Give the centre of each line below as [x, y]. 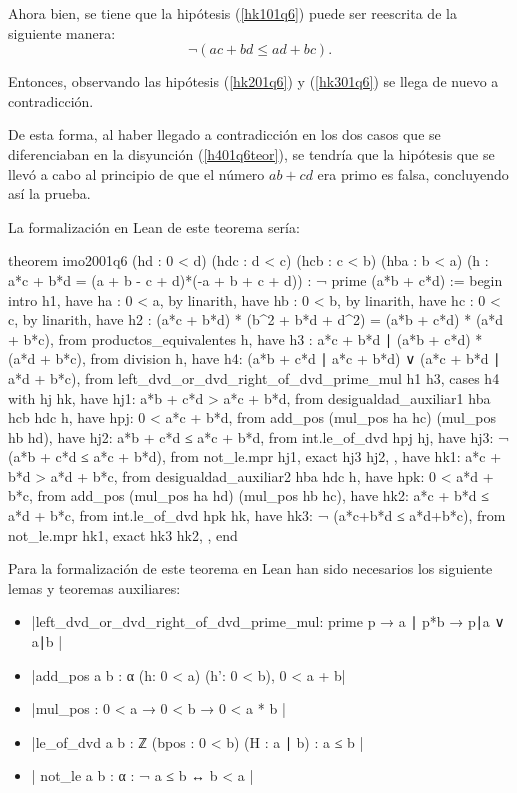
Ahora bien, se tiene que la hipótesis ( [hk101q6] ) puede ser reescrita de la [232, 13]
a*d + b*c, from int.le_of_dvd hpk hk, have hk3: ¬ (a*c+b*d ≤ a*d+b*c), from [257, 515]
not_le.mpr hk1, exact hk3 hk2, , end [123, 534]
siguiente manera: [62, 32]
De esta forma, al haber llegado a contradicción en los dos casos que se [224, 134]
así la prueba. [49, 193]
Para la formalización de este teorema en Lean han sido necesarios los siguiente [250, 568]
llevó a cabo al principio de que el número [136, 173]
